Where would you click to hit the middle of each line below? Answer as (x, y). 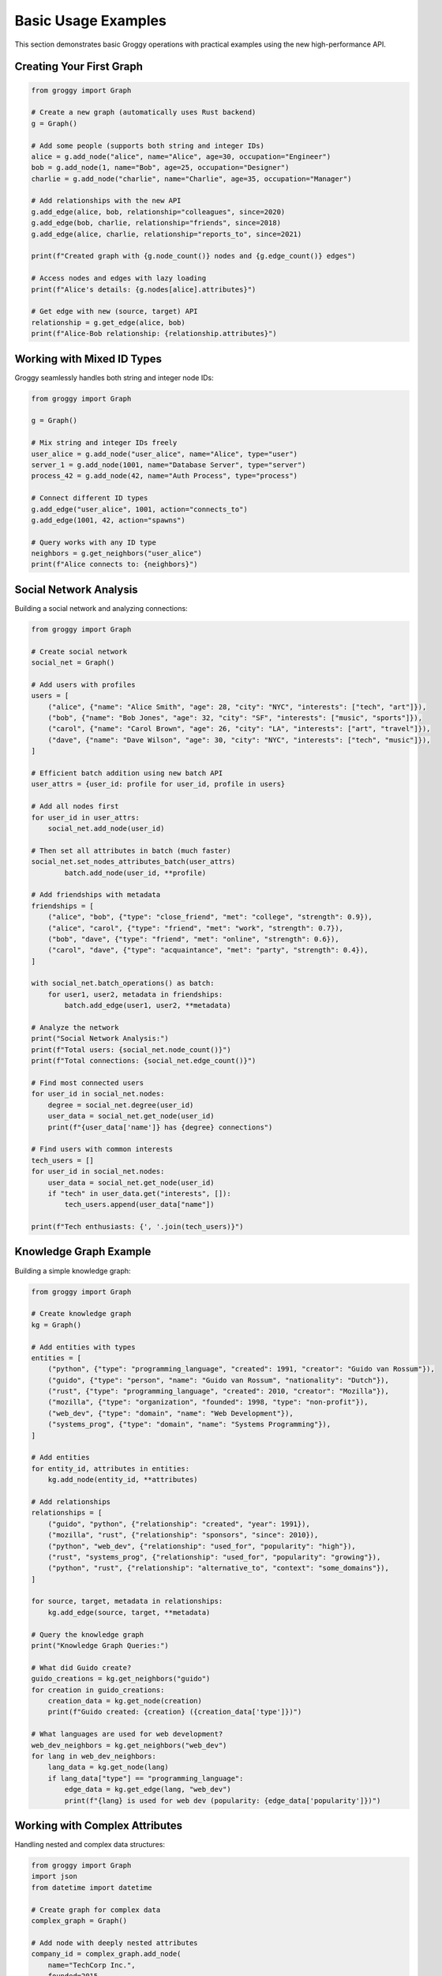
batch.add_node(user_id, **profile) (135, 873)
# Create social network (79, 651)
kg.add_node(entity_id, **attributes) (123, 1480)
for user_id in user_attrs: (85, 817)
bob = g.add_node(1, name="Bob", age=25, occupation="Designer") (160, 168)
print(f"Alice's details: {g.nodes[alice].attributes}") (144, 289)
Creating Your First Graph (79, 67)
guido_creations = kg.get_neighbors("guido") (121, 1679)
